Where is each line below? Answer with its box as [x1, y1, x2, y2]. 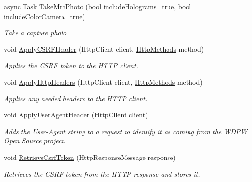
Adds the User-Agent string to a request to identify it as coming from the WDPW [4, 126, 248, 136]
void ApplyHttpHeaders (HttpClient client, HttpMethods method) [4, 76, 203, 87]
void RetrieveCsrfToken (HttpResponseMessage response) [4, 152, 176, 162]
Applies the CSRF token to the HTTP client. [4, 60, 138, 70]
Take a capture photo [4, 27, 67, 38]
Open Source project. [4, 136, 66, 146]
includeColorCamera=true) [4, 11, 85, 21]
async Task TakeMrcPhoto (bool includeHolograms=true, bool [4, 1, 191, 11]
